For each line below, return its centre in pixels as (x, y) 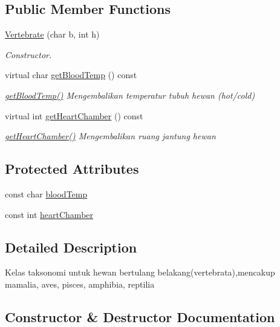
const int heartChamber (49, 214)
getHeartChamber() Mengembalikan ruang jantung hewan (110, 136)
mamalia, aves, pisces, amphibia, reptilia (80, 284)
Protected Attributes (72, 169)
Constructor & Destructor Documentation (140, 316)
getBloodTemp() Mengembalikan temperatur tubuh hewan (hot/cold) (130, 95)
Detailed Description (71, 247)
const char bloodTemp (46, 193)
